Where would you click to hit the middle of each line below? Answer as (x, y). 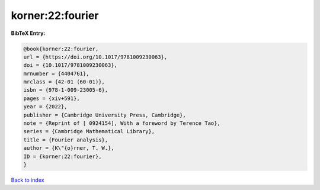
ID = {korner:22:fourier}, (63, 156)
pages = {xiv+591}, (52, 98)
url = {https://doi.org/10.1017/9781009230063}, (95, 57)
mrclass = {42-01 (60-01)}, (64, 82)
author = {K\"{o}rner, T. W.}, (69, 148)
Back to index (28, 180)
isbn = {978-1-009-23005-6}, (66, 90)
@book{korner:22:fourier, (61, 49)
